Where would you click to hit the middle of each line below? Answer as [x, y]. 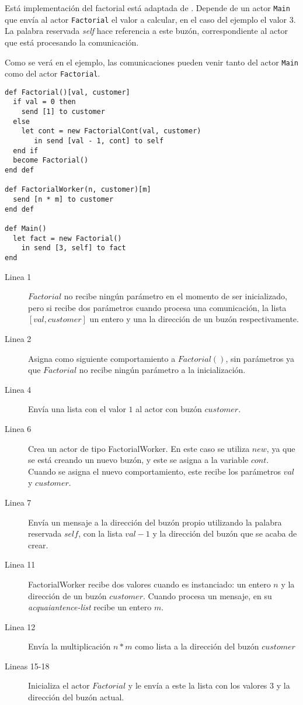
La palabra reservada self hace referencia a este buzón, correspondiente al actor [147, 31]
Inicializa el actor [59, 685]
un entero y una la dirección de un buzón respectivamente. [194, 319]
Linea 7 [18, 502]
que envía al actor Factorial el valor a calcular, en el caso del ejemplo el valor [146, 19]
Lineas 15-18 [27, 666]
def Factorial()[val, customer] [67, 92]
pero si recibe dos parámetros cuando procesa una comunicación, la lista [157, 307]
